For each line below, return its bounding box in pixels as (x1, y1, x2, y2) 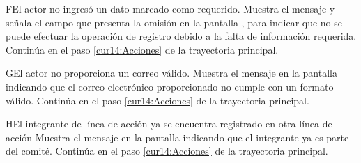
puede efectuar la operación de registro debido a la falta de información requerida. (6, 29, 357, 43)
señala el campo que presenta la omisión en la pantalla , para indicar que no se (6, 15, 343, 29)
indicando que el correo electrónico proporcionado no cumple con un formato (6, 79, 334, 93)
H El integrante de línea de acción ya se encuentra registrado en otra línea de (6, 116, 332, 131)
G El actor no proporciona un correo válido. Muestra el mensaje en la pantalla (6, 65, 337, 80)
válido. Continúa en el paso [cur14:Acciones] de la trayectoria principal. (6, 93, 309, 107)
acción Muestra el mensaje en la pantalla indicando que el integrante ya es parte (6, 130, 349, 144)
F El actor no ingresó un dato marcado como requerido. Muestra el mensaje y (6, 1, 335, 15)
